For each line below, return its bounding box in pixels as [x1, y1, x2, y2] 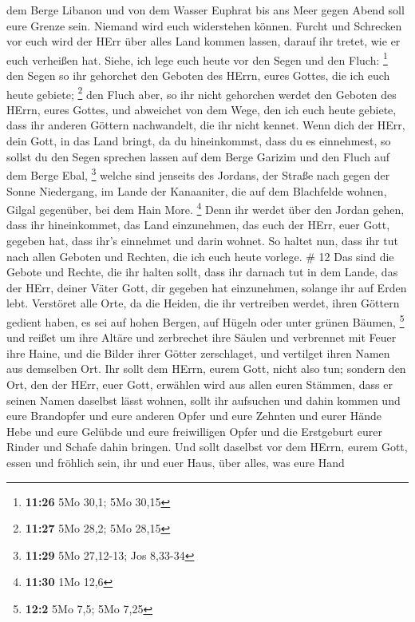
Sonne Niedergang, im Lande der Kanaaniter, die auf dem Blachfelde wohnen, [6, 182, 387, 199]
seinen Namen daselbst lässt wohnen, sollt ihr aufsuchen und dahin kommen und [6, 391, 401, 408]
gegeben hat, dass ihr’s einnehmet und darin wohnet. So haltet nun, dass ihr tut [6, 232, 398, 248]
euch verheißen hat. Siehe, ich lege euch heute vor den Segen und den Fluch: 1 [6, 49, 388, 68]
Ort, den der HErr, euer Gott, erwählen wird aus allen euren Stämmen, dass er [6, 375, 393, 392]
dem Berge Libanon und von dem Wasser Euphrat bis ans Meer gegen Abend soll [6, 2, 405, 18]
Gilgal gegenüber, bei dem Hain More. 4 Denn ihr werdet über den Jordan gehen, [6, 199, 405, 217]
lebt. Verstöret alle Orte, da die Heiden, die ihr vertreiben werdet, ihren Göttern [6, 295, 400, 311]
